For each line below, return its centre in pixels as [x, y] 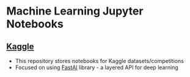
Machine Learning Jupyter [75, 11]
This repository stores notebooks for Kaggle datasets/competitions [100, 61]
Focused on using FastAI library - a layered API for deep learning [97, 67]
